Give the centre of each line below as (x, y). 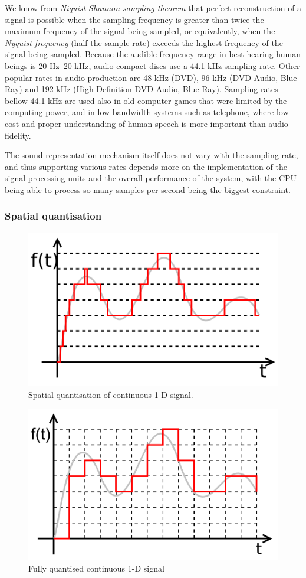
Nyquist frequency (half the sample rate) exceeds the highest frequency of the (144, 42)
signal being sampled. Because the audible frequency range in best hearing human (153, 54)
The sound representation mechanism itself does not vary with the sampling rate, (152, 155)
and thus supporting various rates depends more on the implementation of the (146, 166)
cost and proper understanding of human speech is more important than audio (147, 123)
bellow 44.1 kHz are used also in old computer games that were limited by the (146, 100)
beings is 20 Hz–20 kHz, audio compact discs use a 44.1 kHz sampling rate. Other (152, 65)
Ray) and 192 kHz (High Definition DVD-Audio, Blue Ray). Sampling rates (142, 89)
